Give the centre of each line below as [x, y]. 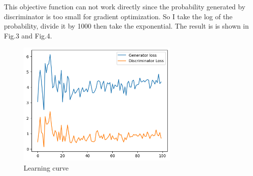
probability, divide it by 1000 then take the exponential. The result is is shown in [126, 26]
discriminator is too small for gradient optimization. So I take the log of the [118, 16]
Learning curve [46, 167]
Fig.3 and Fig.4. [28, 35]
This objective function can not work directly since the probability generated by [125, 6]
